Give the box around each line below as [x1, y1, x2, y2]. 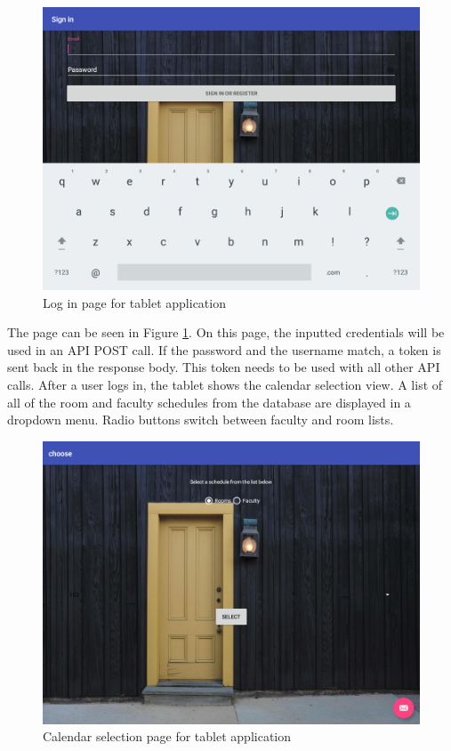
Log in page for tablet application [43, 293, 226, 311]
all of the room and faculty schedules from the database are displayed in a [7, 392, 411, 411]
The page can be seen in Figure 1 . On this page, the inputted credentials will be [7, 323, 445, 342]
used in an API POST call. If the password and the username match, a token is [7, 340, 441, 359]
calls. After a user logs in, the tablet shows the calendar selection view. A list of [7, 375, 443, 393]
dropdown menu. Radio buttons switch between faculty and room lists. [7, 410, 394, 429]
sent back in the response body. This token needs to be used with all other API [7, 358, 440, 376]
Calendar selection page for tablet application [43, 727, 292, 746]
